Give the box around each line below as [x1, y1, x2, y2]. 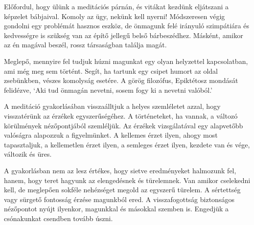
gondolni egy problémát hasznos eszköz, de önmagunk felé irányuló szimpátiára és [4, 20, 249, 31]
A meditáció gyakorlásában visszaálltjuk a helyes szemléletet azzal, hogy [4, 101, 221, 111]
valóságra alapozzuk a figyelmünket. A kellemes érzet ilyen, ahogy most [4, 130, 218, 140]
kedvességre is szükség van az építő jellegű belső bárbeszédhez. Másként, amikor [4, 30, 243, 40]
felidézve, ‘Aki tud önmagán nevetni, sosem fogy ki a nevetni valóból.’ [4, 84, 212, 95]
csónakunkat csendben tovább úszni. [4, 213, 113, 223]
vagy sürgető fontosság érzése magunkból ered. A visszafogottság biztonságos [4, 194, 234, 204]
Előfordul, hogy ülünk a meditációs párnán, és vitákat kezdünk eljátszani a [4, 1, 229, 11]
